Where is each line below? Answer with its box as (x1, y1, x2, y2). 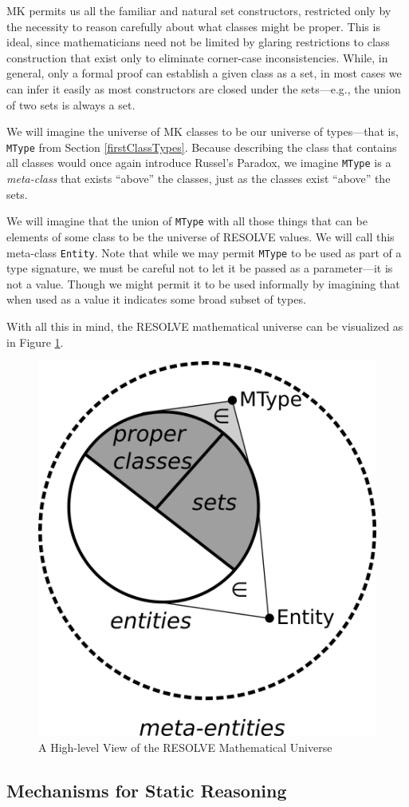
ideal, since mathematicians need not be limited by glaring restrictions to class (6, 34, 390, 50)
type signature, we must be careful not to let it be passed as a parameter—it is (6, 260, 393, 276)
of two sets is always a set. (6, 96, 136, 113)
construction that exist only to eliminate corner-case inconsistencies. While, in (6, 49, 388, 66)
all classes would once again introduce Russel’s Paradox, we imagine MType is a (6, 154, 391, 171)
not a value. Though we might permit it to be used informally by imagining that (6, 275, 400, 292)
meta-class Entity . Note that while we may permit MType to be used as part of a (6, 244, 402, 260)
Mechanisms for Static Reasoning (6, 777, 287, 802)
